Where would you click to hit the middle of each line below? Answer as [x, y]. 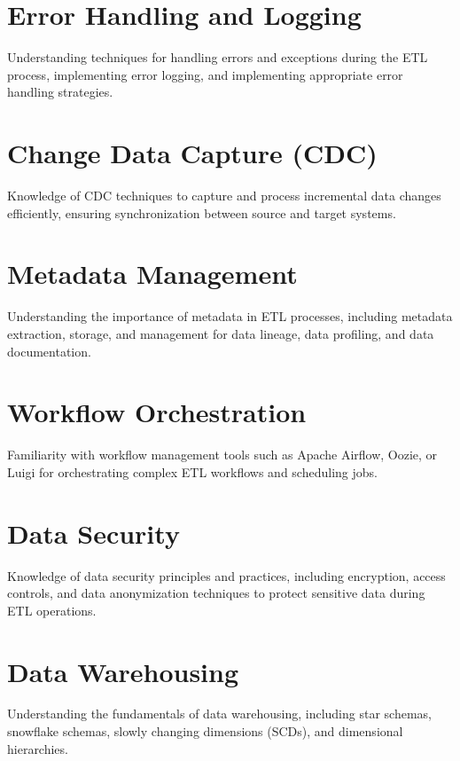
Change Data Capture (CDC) [192, 153]
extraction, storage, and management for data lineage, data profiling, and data [221, 333]
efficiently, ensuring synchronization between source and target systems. [202, 212]
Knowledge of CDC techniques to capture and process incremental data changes [224, 196]
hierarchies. [38, 748]
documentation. [49, 351]
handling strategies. [60, 92]
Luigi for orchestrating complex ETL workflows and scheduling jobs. [192, 471]
